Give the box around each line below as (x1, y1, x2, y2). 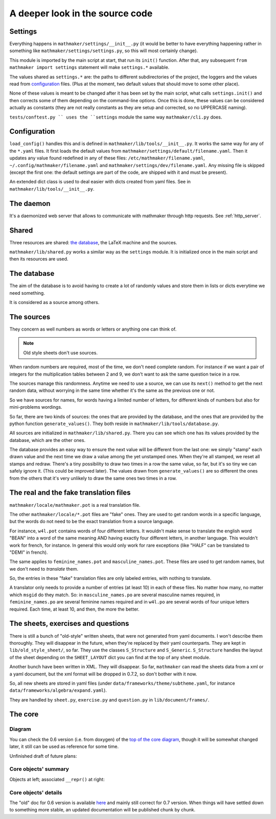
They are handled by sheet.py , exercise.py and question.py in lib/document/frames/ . (9, 696, 210, 703)
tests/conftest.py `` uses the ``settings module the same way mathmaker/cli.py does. (9, 114, 222, 120)
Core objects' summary (9, 765, 69, 773)
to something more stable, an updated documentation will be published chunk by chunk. (9, 807, 196, 813)
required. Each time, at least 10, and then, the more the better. (9, 606, 140, 612)
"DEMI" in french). (9, 549, 48, 555)
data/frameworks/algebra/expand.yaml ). (9, 687, 107, 693)
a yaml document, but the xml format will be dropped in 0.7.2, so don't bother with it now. (9, 671, 197, 677)
